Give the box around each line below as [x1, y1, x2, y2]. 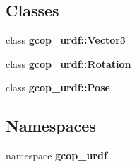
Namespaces [6, 115, 96, 137]
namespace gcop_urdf [6, 148, 107, 163]
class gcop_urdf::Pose [6, 80, 110, 95]
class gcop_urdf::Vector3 [6, 33, 126, 47]
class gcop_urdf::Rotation [6, 56, 131, 71]
